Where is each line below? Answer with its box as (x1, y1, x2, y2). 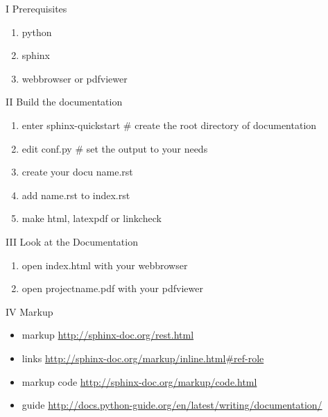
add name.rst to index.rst (21, 187, 130, 202)
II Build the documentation (6, 94, 123, 109)
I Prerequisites (6, 1, 67, 15)
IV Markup (6, 304, 53, 318)
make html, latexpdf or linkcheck (21, 211, 162, 225)
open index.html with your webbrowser (21, 257, 188, 272)
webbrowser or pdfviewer (21, 71, 128, 85)
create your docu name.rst (21, 164, 133, 179)
